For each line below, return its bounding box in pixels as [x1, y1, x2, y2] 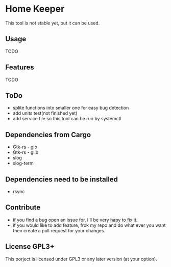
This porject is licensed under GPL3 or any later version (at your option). [5, 256, 157, 262]
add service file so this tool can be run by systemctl [12, 116, 121, 122]
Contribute [5, 203, 41, 212]
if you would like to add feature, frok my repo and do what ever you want [12, 222, 166, 228]
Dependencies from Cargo [5, 130, 91, 139]
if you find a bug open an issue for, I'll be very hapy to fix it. [12, 217, 138, 223]
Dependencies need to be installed [5, 175, 118, 183]
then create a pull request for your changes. [12, 227, 106, 233]
